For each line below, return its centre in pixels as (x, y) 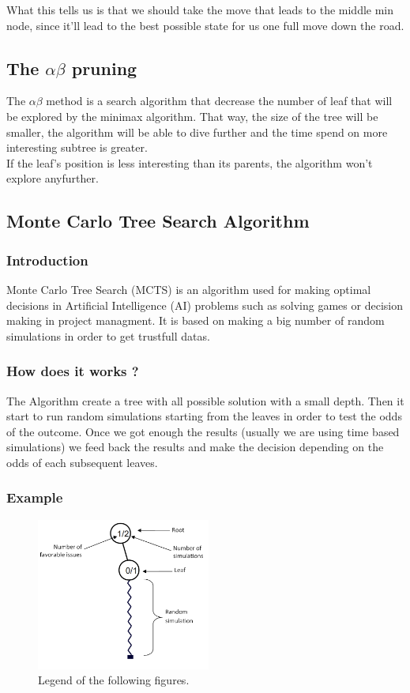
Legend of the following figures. (114, 680)
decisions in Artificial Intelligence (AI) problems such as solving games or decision (205, 305)
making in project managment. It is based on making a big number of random (196, 320)
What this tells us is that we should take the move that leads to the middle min (200, 9)
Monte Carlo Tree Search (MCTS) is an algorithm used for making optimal (189, 289)
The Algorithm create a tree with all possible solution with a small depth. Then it (205, 400)
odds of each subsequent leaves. (82, 462)
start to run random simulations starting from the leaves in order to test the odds (204, 416)
